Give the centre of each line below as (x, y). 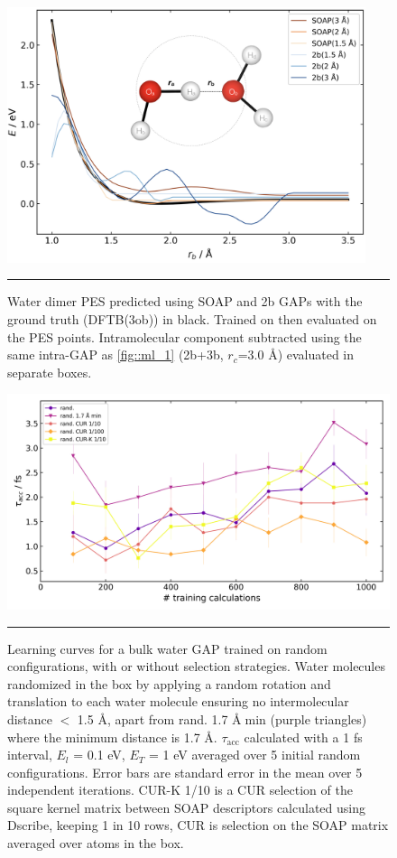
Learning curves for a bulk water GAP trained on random (167, 648)
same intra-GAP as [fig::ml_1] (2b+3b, (115, 354)
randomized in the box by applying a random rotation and (169, 683)
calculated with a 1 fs (303, 737)
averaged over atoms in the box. (96, 843)
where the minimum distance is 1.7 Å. (112, 737)
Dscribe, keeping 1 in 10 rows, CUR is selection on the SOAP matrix (198, 825)
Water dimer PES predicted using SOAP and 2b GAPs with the (185, 301)
